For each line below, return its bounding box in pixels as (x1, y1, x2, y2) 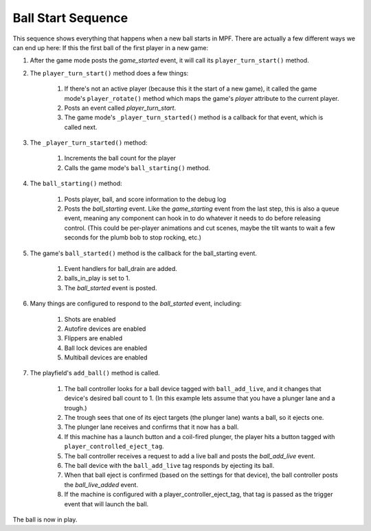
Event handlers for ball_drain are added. (64, 264, 178, 272)
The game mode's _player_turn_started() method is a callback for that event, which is (64, 113, 324, 121)
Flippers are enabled (64, 334, 123, 342)
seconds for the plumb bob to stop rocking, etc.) (64, 233, 202, 241)
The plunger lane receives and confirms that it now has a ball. (64, 423, 239, 432)
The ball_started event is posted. (64, 283, 157, 292)
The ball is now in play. (12, 515, 78, 523)
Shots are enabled (64, 315, 116, 323)
